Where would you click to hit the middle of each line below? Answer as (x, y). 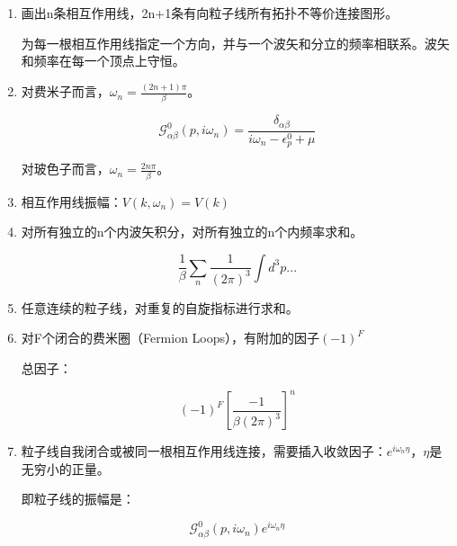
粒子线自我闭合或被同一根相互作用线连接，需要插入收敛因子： (204, 451)
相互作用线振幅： (72, 201)
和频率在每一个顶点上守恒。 (103, 61)
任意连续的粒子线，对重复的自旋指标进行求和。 (160, 307)
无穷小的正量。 (65, 468)
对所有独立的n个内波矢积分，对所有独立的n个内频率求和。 (192, 232)
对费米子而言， (65, 91)
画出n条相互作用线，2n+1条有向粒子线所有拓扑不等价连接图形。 (210, 13)
